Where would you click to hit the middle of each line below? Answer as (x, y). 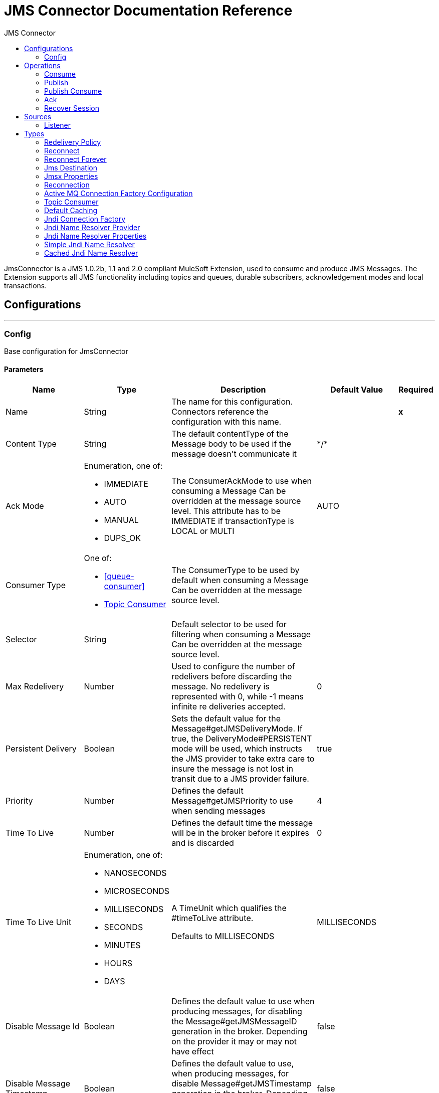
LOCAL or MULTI (203, 531)
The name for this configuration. (232, 401)
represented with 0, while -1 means (238, 696)
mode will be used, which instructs (237, 748)
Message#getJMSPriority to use (232, 800)
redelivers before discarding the (232, 676)
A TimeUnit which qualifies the (229, 908)
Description (243, 389)
